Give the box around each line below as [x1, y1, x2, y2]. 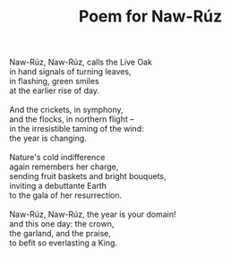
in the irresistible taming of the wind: [9, 124, 144, 134]
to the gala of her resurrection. [9, 190, 123, 201]
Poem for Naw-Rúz [78, 6, 223, 27]
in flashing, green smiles [9, 76, 100, 87]
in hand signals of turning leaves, [9, 66, 132, 77]
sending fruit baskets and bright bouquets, [9, 171, 167, 182]
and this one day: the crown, [9, 218, 115, 229]
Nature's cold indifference [9, 152, 106, 163]
